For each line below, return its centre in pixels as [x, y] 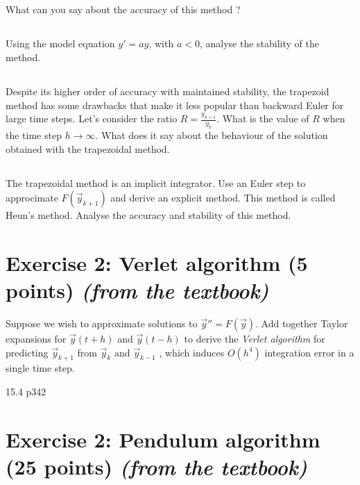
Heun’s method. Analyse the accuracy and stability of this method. [148, 215]
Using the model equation [60, 43]
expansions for [36, 338]
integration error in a [309, 352]
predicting [27, 352]
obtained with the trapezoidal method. [88, 148]
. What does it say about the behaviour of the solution [212, 134]
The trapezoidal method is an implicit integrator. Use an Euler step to [156, 182]
